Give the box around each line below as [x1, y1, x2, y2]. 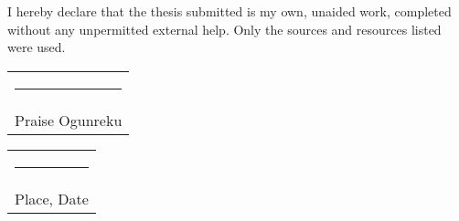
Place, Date [15, 187, 89, 209]
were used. [7, 37, 66, 57]
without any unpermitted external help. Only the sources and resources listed [7, 19, 442, 38]
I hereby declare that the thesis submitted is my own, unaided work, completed [7, 2, 452, 20]
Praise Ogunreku [15, 109, 123, 131]
